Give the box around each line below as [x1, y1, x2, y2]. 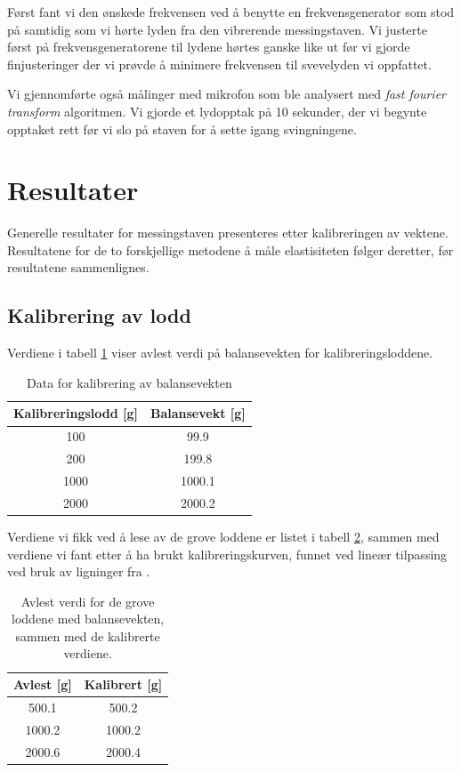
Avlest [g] [13, 675, 72, 694]
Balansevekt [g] [150, 404, 246, 422]
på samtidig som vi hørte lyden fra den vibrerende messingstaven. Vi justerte [7, 20, 427, 38]
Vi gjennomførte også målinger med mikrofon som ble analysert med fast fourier [7, 84, 447, 103]
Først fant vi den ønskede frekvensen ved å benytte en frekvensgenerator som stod [7, 3, 455, 20]
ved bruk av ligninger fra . [7, 562, 150, 581]
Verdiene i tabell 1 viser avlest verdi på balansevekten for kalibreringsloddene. [7, 343, 433, 362]
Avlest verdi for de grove [20, 591, 155, 610]
